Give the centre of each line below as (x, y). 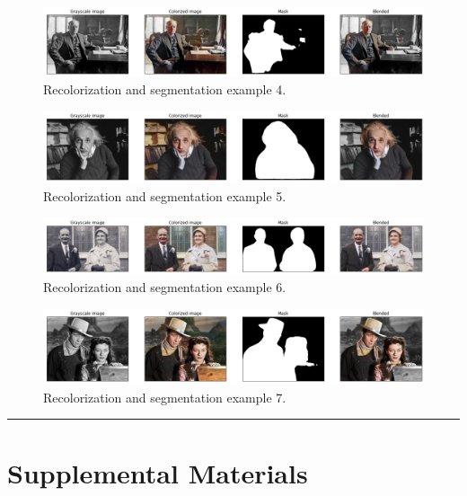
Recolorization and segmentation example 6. (165, 287)
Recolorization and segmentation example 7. (165, 397)
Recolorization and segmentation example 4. (165, 89)
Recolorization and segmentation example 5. (165, 195)
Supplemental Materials (158, 472)
